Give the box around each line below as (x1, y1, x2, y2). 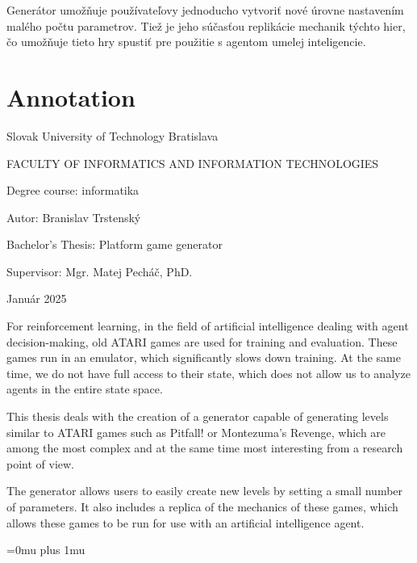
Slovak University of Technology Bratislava (6, 127, 219, 144)
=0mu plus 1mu (6, 541, 85, 558)
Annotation (6, 80, 136, 113)
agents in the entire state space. (6, 380, 163, 397)
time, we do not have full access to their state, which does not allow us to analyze (6, 364, 411, 381)
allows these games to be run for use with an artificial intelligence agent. (6, 514, 365, 531)
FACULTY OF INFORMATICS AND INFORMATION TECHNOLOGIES (6, 154, 379, 171)
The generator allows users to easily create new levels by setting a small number (6, 482, 403, 499)
